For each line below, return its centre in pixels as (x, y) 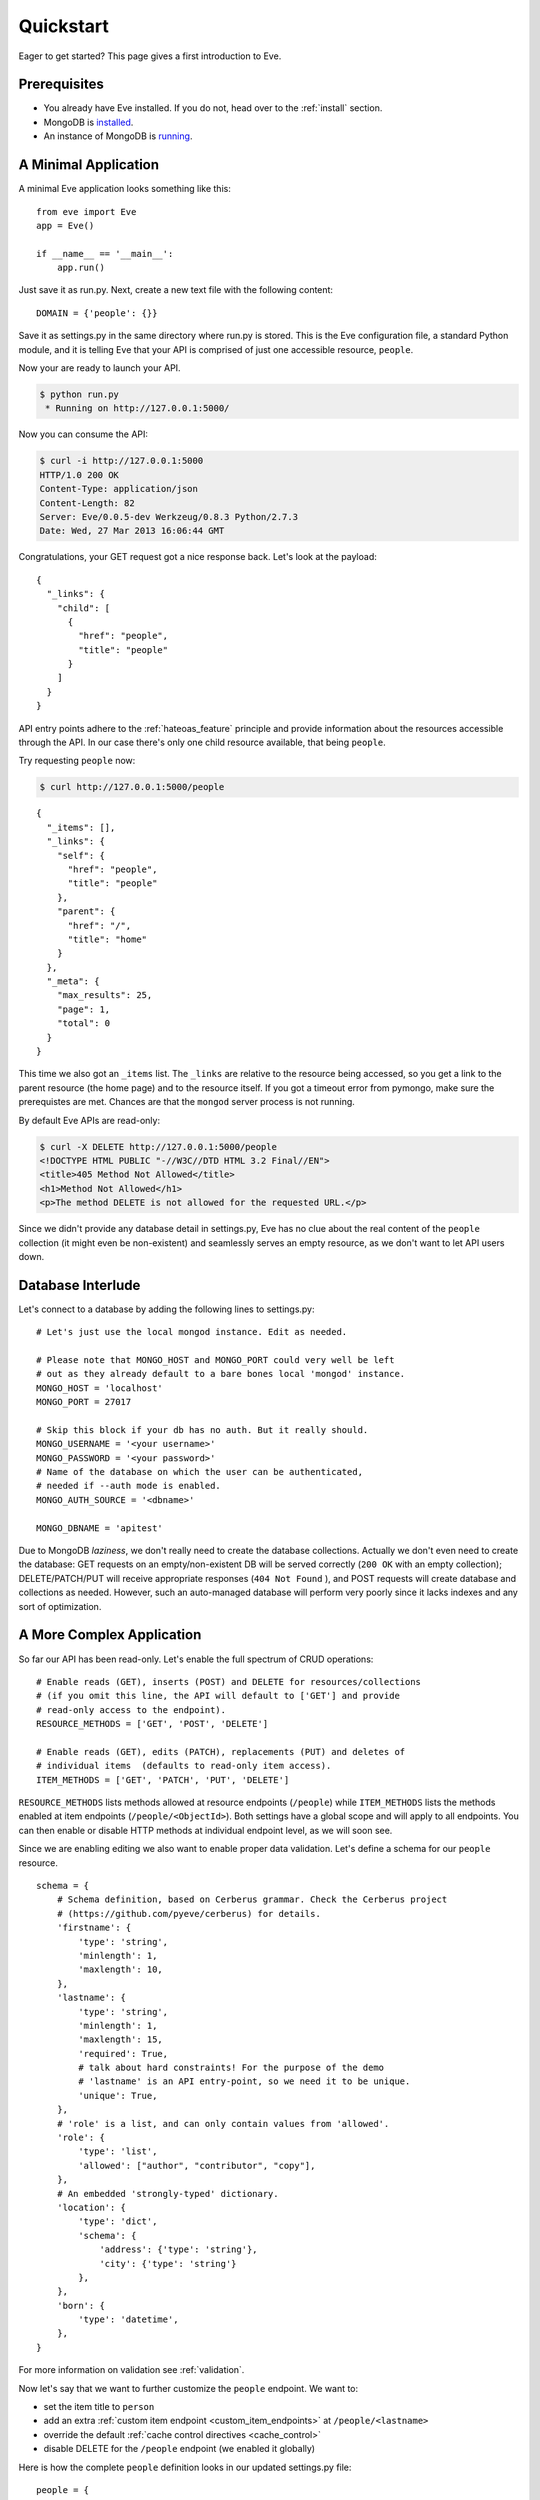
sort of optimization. (60, 1606)
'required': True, (123, 2053)
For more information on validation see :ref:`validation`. (131, 2370)
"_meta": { (73, 981)
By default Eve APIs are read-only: (89, 1120)
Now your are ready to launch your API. (99, 368)
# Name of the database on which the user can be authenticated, (200, 1472)
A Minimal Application (89, 165)
